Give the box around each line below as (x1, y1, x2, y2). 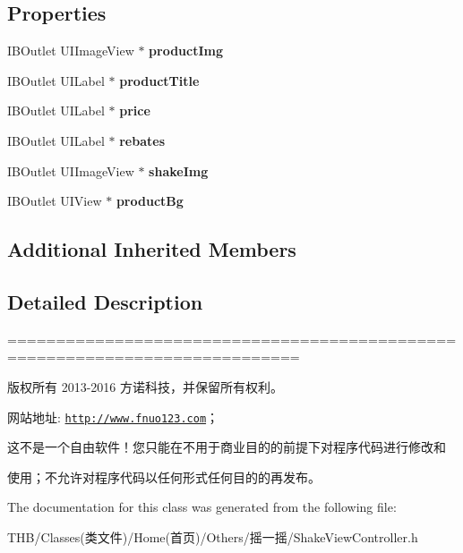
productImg (149, 41, 224, 60)
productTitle (119, 71, 200, 89)
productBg (116, 191, 184, 210)
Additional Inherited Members (7, 235, 296, 263)
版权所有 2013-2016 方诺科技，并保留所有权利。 (7, 377, 283, 396)
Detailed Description (7, 287, 203, 315)
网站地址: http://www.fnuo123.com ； (7, 407, 219, 426)
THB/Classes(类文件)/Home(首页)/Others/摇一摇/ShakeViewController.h (7, 527, 418, 546)
